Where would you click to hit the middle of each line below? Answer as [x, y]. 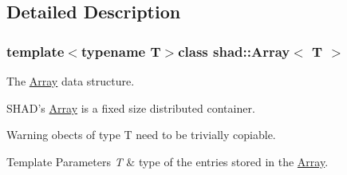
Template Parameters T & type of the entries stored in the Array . [168, 161]
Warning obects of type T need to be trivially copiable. [141, 135]
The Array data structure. [71, 81]
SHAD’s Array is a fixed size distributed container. [131, 107]
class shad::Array [234, 51]
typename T [121, 51]
